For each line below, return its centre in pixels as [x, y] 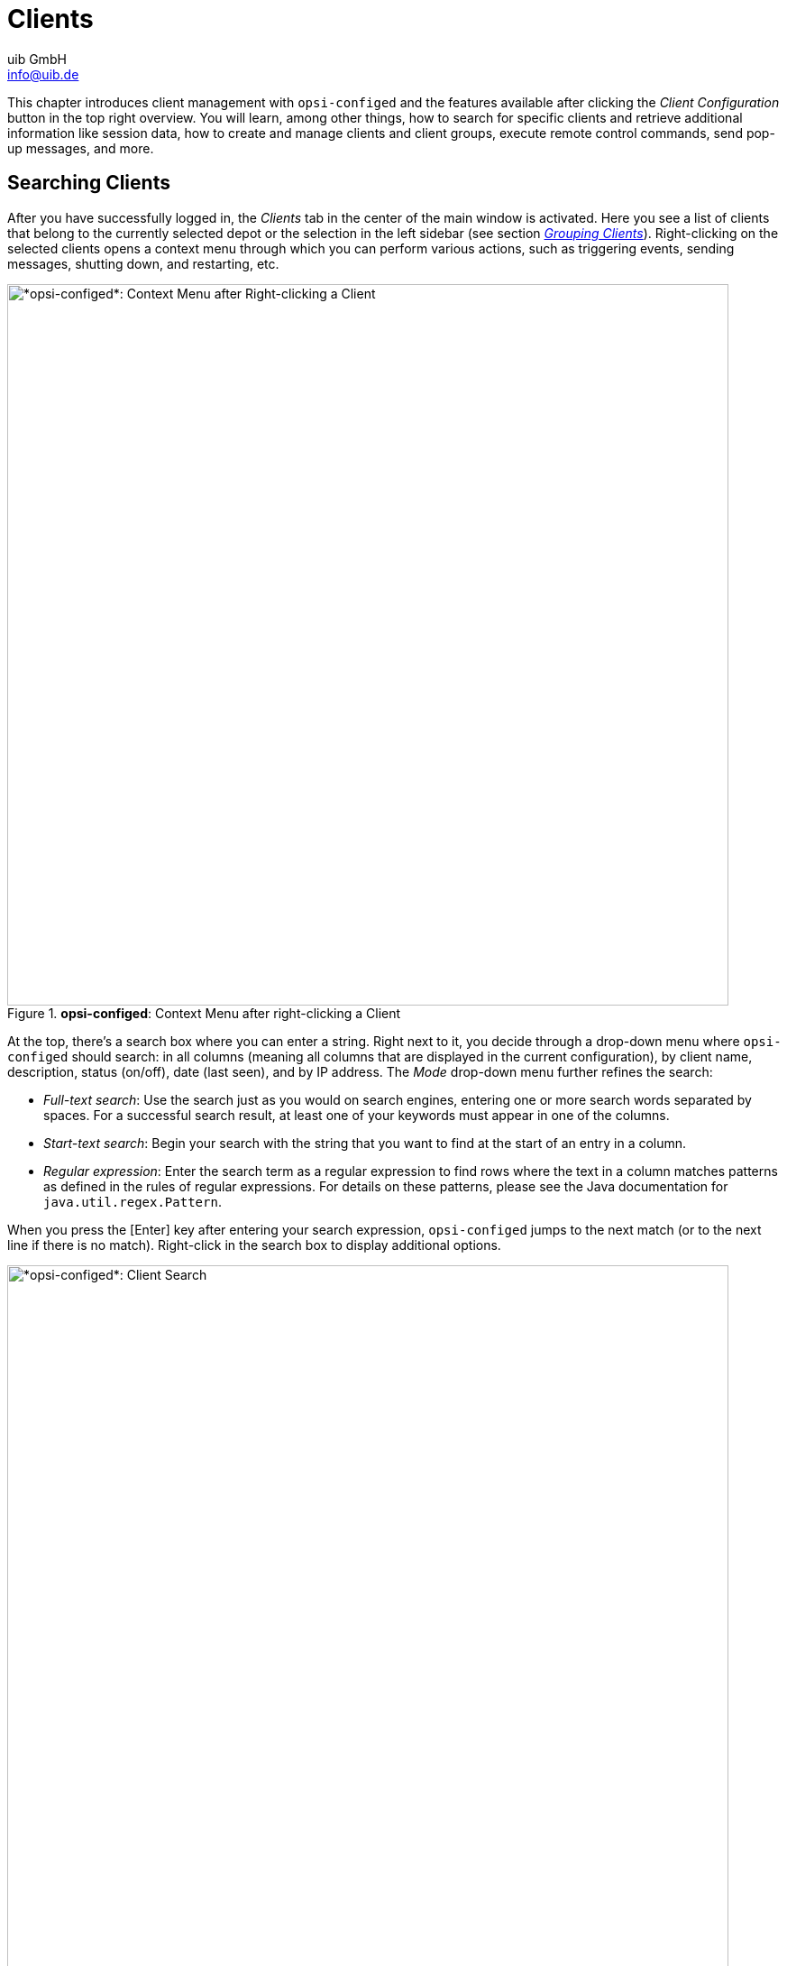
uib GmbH [37, 59]
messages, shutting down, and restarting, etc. [143, 263]
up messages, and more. [81, 148]
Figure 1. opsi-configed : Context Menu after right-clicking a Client [204, 1013]
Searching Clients [89, 183]
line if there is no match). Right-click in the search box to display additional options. [254, 1245]
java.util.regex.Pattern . [133, 1201]
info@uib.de [43, 74]
